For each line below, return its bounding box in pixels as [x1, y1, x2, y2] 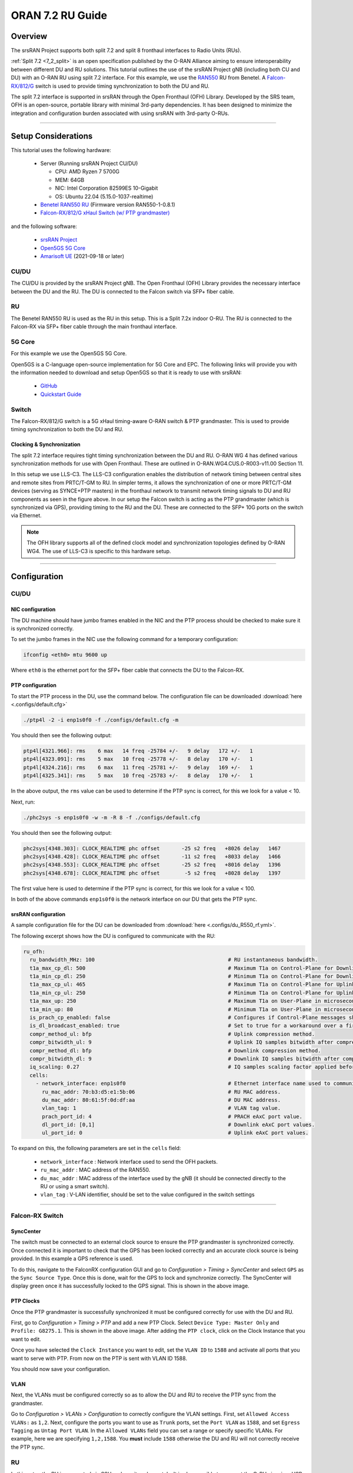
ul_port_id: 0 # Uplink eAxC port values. [42, 1129, 309, 1137]
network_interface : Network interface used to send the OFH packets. [40, 1158, 218, 1165]
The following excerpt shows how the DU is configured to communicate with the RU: [11, 932, 216, 939]
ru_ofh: [23, 948, 45, 955]
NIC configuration [11, 606, 56, 613]
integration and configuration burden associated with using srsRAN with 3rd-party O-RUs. [11, 110, 229, 117]
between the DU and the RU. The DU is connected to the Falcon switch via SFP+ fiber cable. [11, 288, 235, 295]
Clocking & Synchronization [11, 441, 81, 448]
